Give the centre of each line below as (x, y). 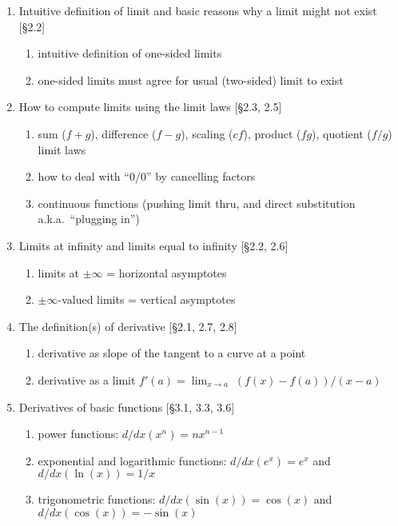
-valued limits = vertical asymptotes (147, 299)
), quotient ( (342, 133)
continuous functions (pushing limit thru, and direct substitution (197, 203)
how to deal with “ (84, 176)
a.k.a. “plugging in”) (89, 219)
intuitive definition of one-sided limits (130, 53)
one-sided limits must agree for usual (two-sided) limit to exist (191, 80)
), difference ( (123, 133)
